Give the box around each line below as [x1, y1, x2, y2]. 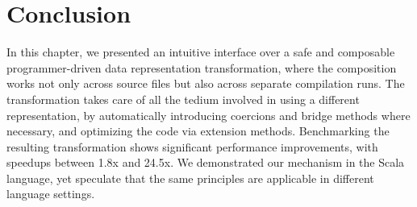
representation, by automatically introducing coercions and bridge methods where [6, 106, 411, 123]
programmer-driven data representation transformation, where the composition [6, 59, 397, 76]
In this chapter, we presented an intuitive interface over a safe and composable [6, 43, 395, 60]
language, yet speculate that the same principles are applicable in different [6, 169, 374, 186]
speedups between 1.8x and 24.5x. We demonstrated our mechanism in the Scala [6, 154, 405, 171]
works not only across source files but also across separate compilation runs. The [6, 75, 405, 92]
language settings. [6, 185, 95, 202]
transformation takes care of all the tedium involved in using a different [6, 90, 360, 107]
